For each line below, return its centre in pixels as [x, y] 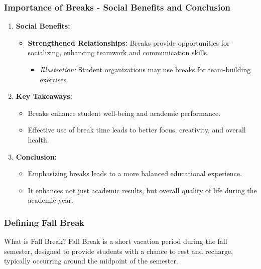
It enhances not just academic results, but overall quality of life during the [142, 190]
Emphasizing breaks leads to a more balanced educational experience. [135, 173]
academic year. [50, 200]
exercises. [54, 79]
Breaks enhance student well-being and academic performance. [124, 113]
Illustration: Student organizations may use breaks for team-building [145, 69]
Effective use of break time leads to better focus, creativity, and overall [137, 130]
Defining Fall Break [44, 222]
